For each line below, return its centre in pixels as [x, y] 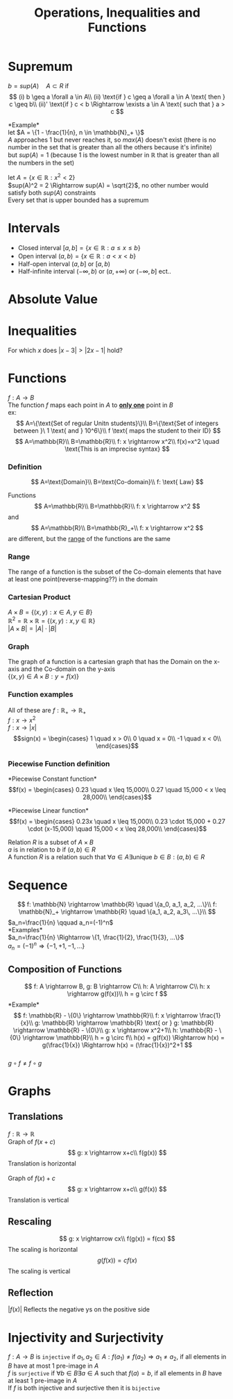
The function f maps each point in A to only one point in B [90, 405]
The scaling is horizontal [43, 1249]
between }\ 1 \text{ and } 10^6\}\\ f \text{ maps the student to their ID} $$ [117, 430]
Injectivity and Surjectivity [86, 1338]
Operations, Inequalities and [117, 13]
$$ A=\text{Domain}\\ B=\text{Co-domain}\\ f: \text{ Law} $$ [117, 481]
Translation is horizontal [42, 1163]
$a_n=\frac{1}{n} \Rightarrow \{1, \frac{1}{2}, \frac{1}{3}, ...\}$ [96, 937]
